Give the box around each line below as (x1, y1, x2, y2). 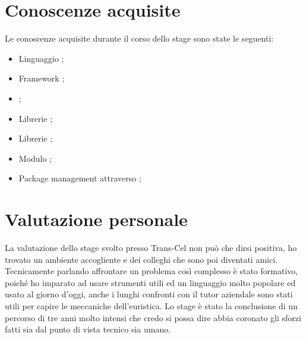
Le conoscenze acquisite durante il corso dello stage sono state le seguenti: (5, 32, 274, 45)
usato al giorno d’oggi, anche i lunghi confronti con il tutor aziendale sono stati (5, 288, 293, 300)
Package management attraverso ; (18, 172, 141, 184)
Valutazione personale (5, 207, 188, 231)
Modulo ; (18, 152, 52, 164)
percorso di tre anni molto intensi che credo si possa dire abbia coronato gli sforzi (5, 311, 301, 324)
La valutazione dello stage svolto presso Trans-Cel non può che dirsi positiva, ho (5, 241, 297, 253)
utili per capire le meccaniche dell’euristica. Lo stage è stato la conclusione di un (5, 299, 298, 312)
